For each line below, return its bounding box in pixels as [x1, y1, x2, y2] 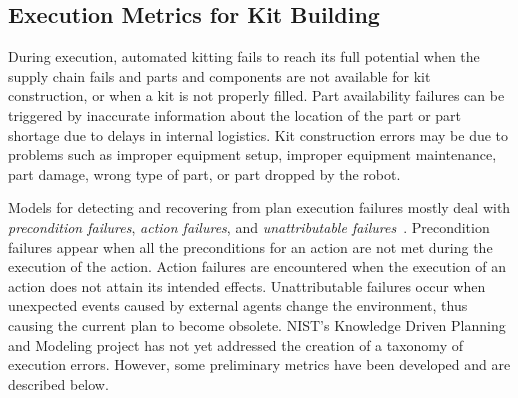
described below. [8, 373, 109, 394]
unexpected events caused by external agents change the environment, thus [8, 295, 468, 316]
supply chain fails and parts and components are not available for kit [8, 65, 431, 86]
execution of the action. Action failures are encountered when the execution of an [8, 256, 506, 277]
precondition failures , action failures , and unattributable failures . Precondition [8, 216, 490, 237]
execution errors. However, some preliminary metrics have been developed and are [8, 354, 511, 375]
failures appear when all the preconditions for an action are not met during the [8, 236, 493, 257]
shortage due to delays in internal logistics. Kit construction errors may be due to [8, 124, 509, 145]
